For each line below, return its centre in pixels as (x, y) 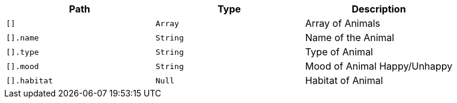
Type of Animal (339, 52)
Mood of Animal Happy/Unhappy (379, 66)
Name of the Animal (350, 38)
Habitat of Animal (344, 80)
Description (379, 9)
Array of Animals (343, 23)
